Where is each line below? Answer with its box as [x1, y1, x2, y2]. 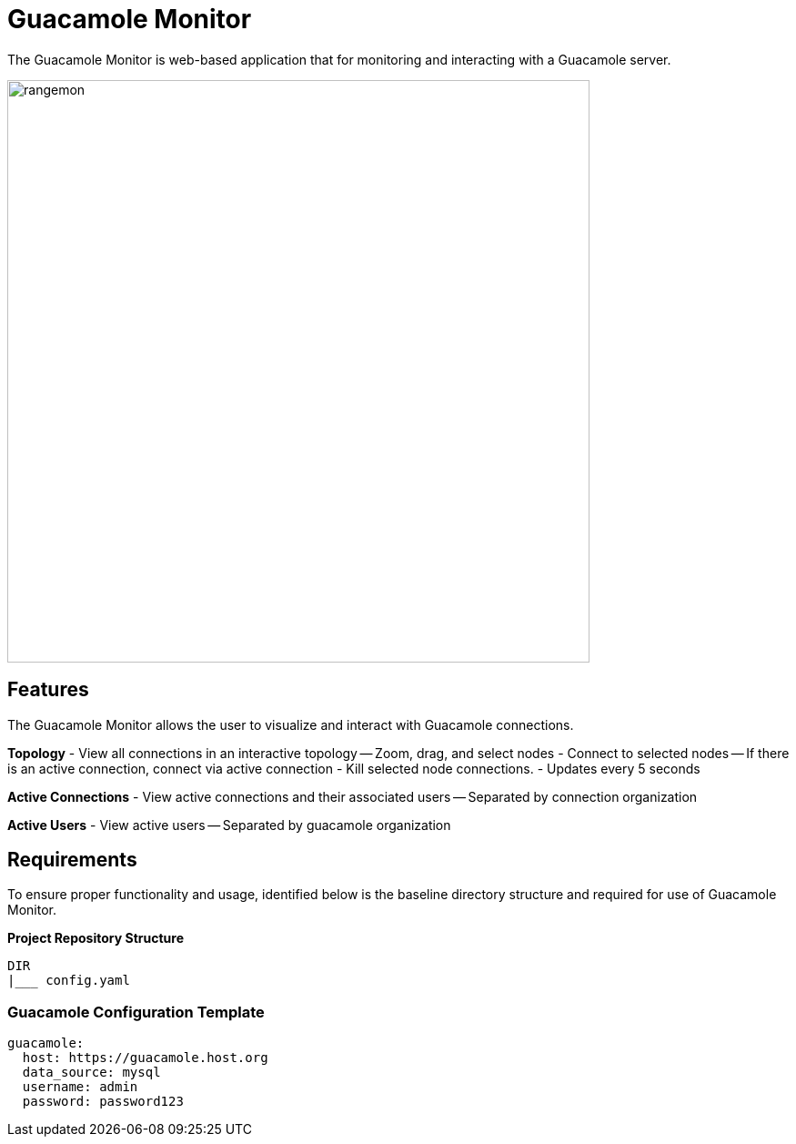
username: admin [22, 1079, 138, 1095]
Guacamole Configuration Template [7, 1002, 265, 1021]
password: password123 [22, 1094, 184, 1109]
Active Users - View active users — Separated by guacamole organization [7, 816, 451, 833]
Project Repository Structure [7, 930, 184, 947]
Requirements [7, 848, 137, 872]
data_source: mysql [22, 1065, 161, 1080]
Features [7, 678, 89, 702]
